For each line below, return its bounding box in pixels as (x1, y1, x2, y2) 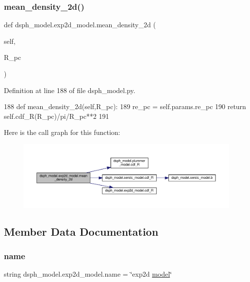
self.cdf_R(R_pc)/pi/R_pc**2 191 (4, 111, 109, 121)
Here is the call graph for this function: (4, 127, 120, 137)
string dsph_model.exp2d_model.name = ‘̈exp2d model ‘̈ (4, 268, 172, 279)
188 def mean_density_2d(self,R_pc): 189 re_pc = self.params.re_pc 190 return (4, 101, 246, 112)
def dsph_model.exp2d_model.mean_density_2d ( (4, 19, 156, 30)
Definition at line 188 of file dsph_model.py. (4, 85, 135, 95)
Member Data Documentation (4, 224, 159, 239)
